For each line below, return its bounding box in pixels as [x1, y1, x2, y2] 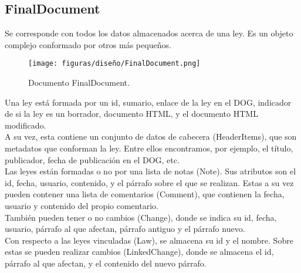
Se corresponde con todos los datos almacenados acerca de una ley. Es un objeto [5, 27, 293, 39]
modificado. [5, 119, 46, 131]
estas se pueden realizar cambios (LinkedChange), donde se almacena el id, [5, 245, 274, 258]
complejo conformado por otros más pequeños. [5, 38, 171, 50]
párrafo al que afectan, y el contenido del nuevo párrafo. [5, 257, 207, 269]
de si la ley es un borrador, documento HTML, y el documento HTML [5, 107, 258, 120]
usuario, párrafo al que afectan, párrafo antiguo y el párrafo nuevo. [5, 223, 245, 235]
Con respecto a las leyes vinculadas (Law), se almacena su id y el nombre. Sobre [5, 234, 293, 246]
